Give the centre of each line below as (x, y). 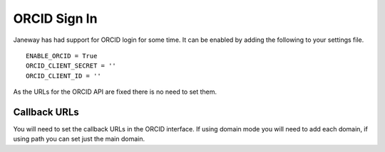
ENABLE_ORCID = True (62, 56)
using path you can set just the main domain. (79, 139)
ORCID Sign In (55, 18)
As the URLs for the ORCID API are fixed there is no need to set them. (115, 92)
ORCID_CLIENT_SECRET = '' (71, 66)
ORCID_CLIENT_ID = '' (63, 76)
